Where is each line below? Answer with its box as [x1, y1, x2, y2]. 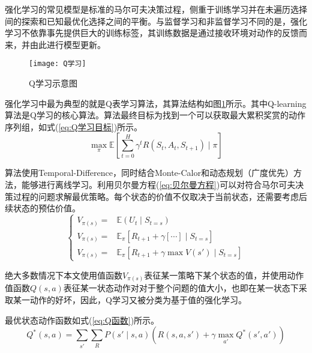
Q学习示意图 [29, 77, 77, 89]
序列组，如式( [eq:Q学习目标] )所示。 [5, 120, 143, 133]
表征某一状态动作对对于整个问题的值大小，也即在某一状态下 [63, 282, 299, 294]
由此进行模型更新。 [29, 38, 106, 50]
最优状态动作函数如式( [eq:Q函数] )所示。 [5, 313, 160, 326]
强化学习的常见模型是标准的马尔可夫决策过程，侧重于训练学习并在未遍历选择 [5, 3, 307, 15]
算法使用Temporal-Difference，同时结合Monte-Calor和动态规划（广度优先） [5, 166, 293, 179]
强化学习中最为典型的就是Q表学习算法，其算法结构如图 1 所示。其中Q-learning [5, 97, 307, 109]
